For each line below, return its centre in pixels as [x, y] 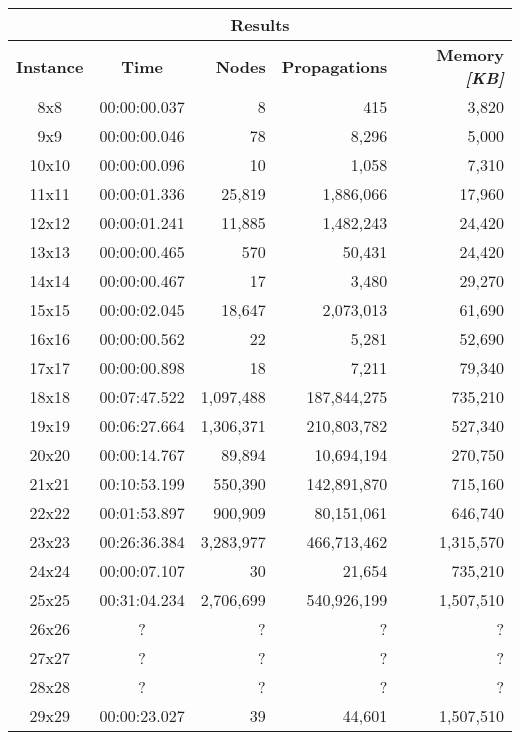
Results [260, 24]
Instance [50, 66]
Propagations [334, 66]
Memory [470, 54]
